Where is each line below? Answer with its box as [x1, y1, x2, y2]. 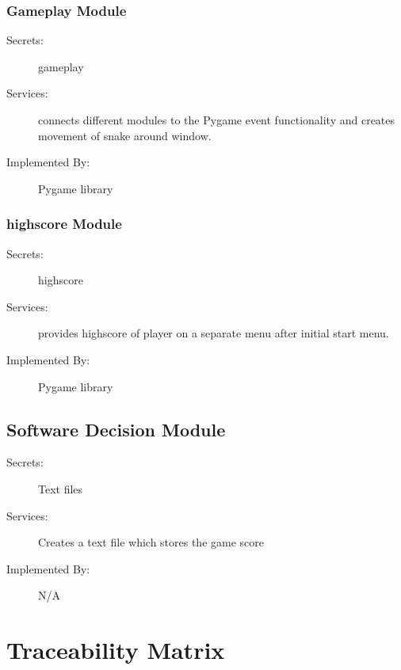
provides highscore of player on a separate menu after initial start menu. [38, 325, 389, 341]
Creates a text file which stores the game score [38, 534, 265, 550]
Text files [38, 480, 83, 497]
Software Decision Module [6, 417, 226, 441]
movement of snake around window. [38, 127, 212, 143]
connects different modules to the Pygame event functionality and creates [38, 112, 395, 128]
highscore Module [6, 214, 122, 234]
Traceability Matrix [6, 634, 225, 666]
